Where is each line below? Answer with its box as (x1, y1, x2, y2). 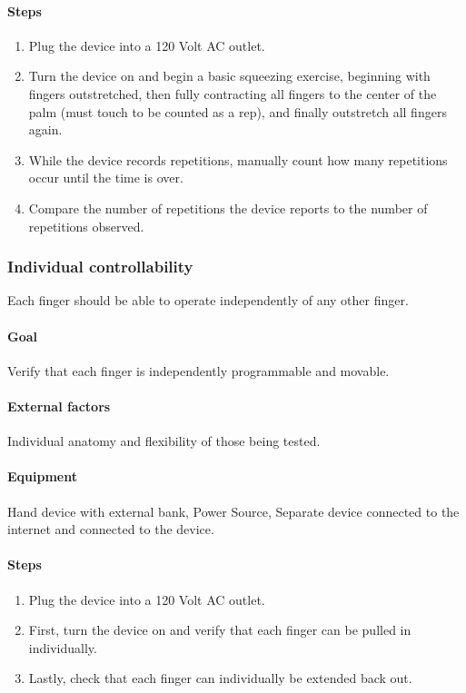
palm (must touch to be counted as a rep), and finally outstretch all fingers (28, 102, 447, 121)
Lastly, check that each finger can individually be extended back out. (28, 668, 412, 688)
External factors (7, 396, 111, 415)
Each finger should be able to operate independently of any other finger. (7, 291, 409, 310)
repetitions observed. (28, 216, 144, 235)
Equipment (7, 467, 77, 486)
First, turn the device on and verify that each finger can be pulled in (28, 620, 411, 639)
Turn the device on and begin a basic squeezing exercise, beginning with (28, 66, 431, 85)
